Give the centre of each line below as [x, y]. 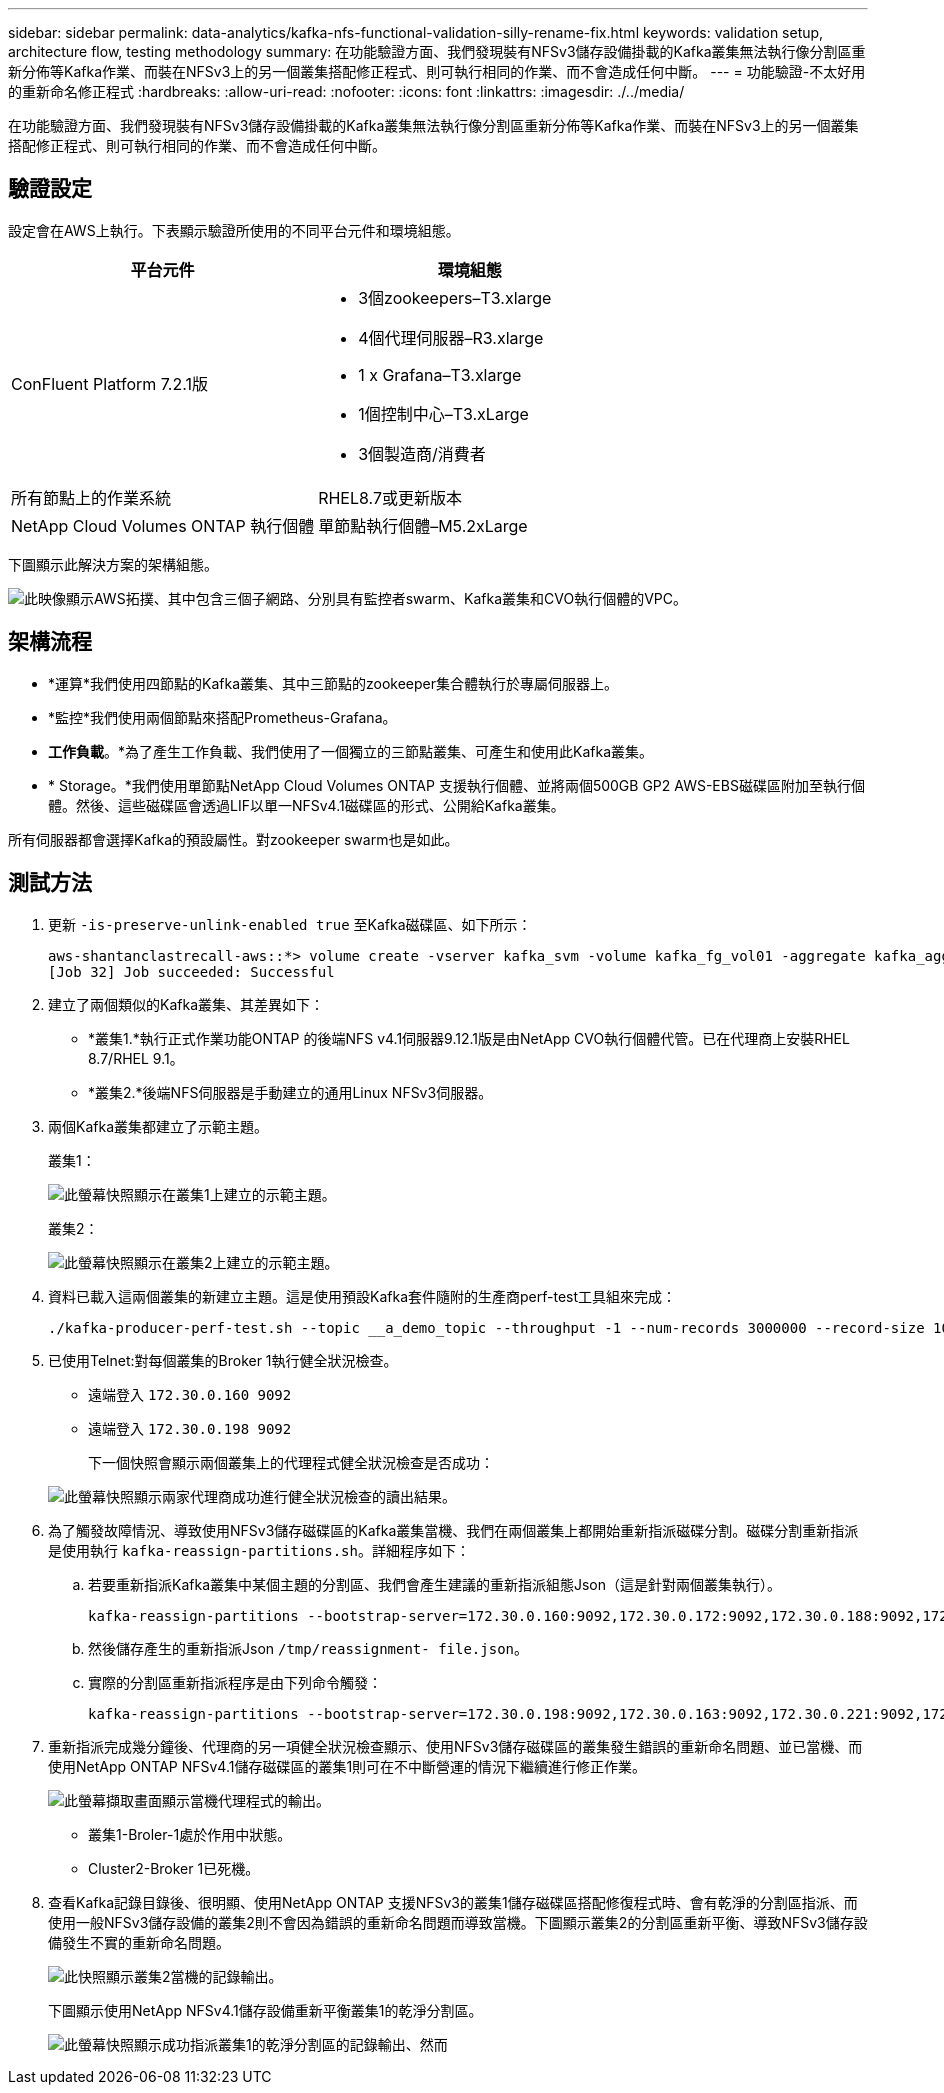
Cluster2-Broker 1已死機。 [174, 1868]
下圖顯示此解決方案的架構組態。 [113, 564]
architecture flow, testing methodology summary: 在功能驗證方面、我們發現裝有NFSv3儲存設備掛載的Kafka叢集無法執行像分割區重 [437, 51]
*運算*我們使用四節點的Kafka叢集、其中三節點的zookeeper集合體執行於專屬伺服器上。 [333, 683]
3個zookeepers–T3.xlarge [455, 297]
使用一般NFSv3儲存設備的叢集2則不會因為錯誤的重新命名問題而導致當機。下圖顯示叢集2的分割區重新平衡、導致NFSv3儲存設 [458, 1922]
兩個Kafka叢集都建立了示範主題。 [158, 1126]
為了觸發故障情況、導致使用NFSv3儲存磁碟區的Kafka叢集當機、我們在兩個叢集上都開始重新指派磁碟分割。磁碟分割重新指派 [453, 1530]
